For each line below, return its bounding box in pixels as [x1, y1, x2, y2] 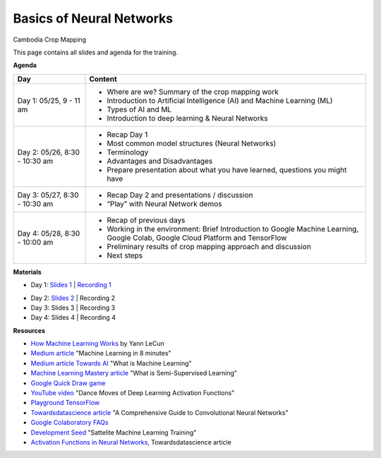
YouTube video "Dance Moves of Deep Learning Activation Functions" [30, 389, 235, 397]
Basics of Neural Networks [13, 11, 173, 26]
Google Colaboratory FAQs [30, 418, 109, 427]
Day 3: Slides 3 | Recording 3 [30, 303, 116, 312]
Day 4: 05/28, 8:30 [17, 228, 80, 238]
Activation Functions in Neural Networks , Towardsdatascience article [30, 438, 232, 446]
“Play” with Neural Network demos [107, 198, 222, 208]
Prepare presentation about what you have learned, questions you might [107, 164, 347, 174]
